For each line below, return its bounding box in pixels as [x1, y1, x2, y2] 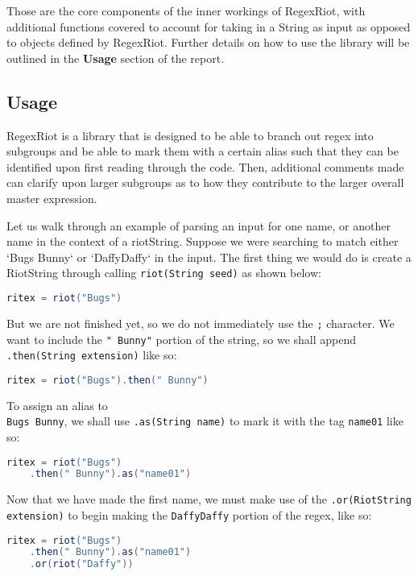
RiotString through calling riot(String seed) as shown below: [6, 264, 321, 281]
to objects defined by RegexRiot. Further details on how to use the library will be [6, 34, 410, 51]
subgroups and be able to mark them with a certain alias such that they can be [6, 143, 399, 160]
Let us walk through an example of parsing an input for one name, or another [6, 217, 391, 234]
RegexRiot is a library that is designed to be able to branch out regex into [6, 126, 374, 143]
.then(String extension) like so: [6, 346, 177, 363]
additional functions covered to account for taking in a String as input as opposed [6, 18, 411, 35]
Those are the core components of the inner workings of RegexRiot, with [6, 2, 366, 19]
